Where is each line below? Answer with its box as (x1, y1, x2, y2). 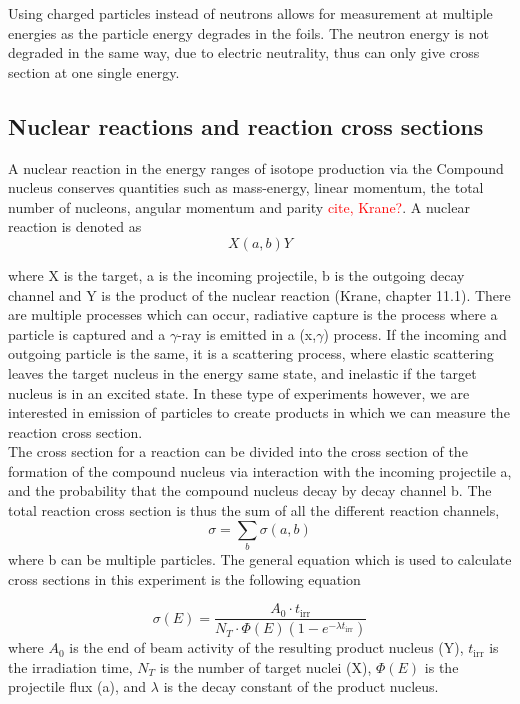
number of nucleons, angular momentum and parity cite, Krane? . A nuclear (8, 196, 470, 217)
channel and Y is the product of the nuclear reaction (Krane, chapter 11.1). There (8, 284, 511, 305)
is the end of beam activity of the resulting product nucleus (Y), (69, 637, 464, 658)
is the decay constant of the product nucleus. (163, 676, 439, 697)
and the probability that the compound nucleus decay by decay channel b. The (8, 480, 492, 501)
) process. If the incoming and (323, 323, 507, 344)
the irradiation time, (8, 656, 133, 677)
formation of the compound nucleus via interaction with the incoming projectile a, (8, 460, 512, 481)
